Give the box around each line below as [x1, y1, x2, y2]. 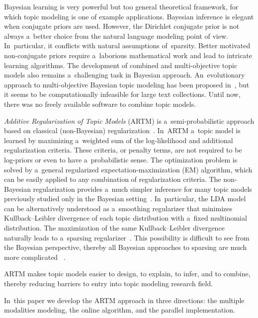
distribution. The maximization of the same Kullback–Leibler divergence [4, 223, 225, 233]
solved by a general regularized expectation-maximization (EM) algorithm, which [4, 164, 253, 174]
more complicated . [4, 251, 66, 262]
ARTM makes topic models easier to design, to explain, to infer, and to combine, [4, 268, 251, 279]
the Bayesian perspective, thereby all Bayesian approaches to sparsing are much [4, 242, 247, 252]
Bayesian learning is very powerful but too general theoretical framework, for [4, 1, 239, 11]
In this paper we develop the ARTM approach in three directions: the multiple [4, 295, 245, 305]
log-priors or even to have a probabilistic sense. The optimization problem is [4, 154, 238, 164]
